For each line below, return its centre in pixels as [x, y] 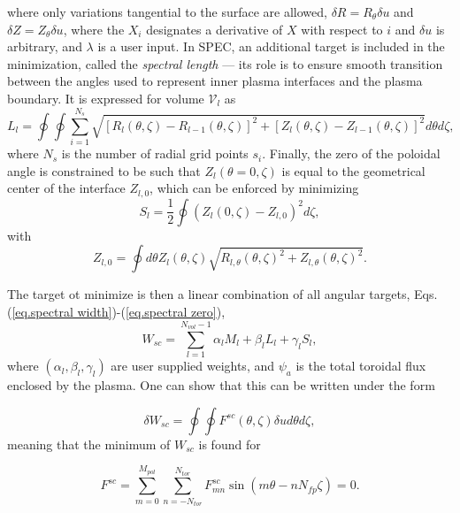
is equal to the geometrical [353, 170]
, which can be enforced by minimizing [254, 188]
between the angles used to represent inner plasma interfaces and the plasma [215, 81]
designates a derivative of [215, 29]
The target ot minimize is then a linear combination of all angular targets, [209, 294]
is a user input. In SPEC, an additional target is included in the [271, 46]
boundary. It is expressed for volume [106, 98]
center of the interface [66, 188]
